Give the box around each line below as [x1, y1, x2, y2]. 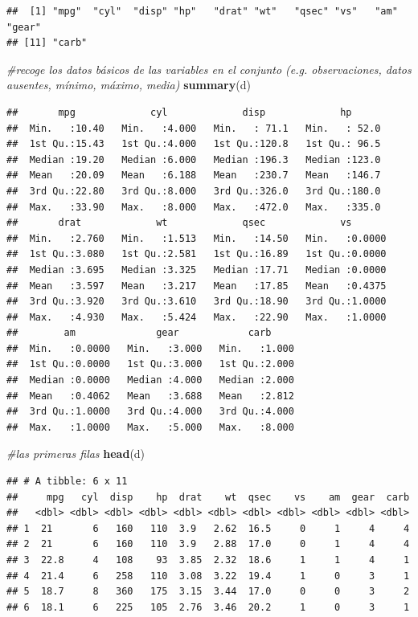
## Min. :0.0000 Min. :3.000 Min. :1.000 [6, 342, 294, 354]
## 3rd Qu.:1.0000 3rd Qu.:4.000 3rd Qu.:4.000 [6, 406, 294, 418]
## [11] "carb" [6, 37, 88, 49]
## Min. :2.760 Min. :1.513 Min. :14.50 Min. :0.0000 [6, 232, 387, 244]
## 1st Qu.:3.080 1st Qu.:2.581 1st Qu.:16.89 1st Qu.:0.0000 [6, 248, 387, 260]
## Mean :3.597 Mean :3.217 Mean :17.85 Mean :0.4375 [6, 280, 387, 292]
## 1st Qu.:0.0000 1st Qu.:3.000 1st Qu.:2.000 [6, 358, 294, 370]
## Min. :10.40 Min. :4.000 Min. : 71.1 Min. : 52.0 [6, 122, 381, 134]
